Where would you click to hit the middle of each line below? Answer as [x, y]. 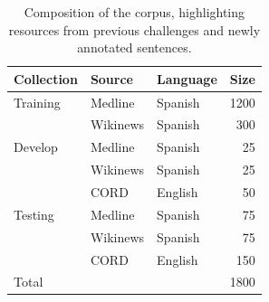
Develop [36, 147]
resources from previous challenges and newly [134, 29]
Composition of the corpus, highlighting [134, 12]
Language [187, 78]
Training [37, 102]
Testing [34, 214]
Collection [46, 78]
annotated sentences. [134, 47]
